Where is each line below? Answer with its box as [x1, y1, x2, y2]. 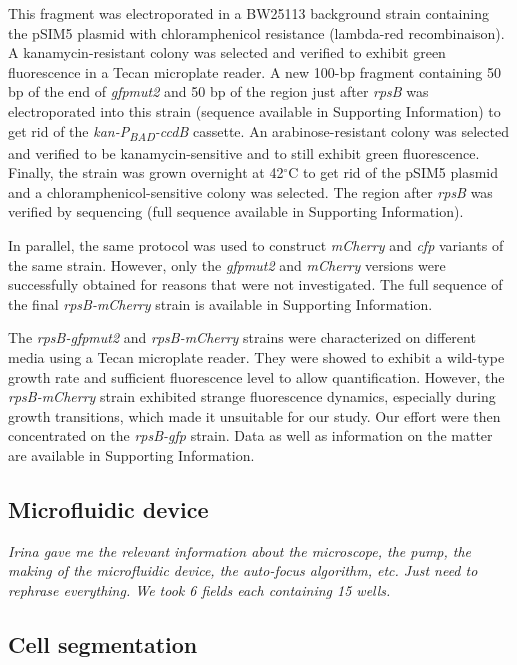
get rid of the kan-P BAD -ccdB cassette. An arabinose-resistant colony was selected [8, 120, 509, 144]
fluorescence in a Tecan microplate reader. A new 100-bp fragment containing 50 [8, 61, 501, 82]
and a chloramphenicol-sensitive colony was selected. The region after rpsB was [8, 181, 493, 202]
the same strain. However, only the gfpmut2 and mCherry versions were [8, 254, 446, 275]
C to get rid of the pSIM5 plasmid [288, 162, 498, 183]
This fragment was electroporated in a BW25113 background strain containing [8, 3, 489, 23]
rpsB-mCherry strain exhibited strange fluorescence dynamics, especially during [8, 386, 496, 407]
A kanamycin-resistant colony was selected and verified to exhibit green [8, 42, 446, 63]
